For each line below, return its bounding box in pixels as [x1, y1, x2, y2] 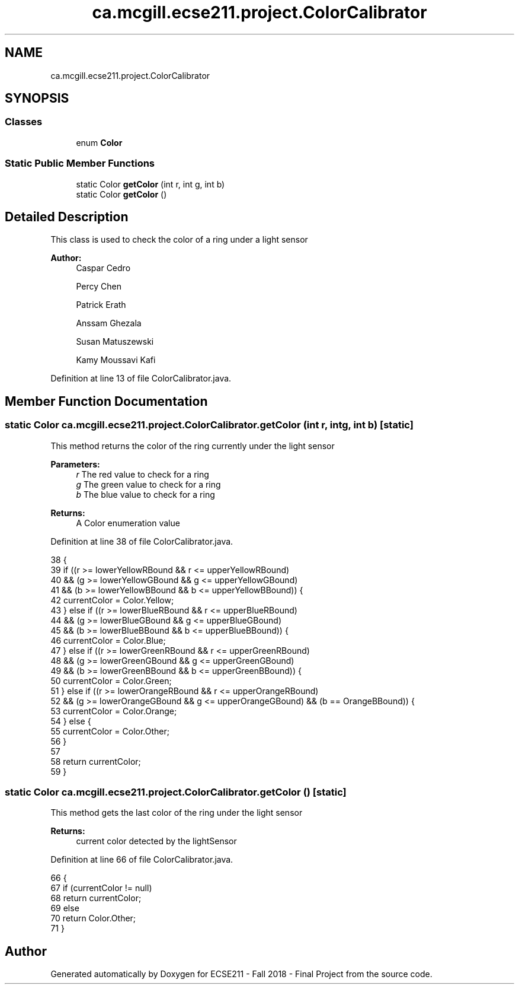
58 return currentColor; [50, 756, 141, 767]
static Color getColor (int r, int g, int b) [76, 179, 225, 189]
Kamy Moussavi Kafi [76, 355, 156, 365]
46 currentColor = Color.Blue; [50, 635, 166, 645]
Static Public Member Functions [5, 157, 155, 170]
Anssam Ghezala [76, 318, 142, 329]
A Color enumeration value [76, 517, 180, 528]
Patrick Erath [76, 300, 126, 310]
